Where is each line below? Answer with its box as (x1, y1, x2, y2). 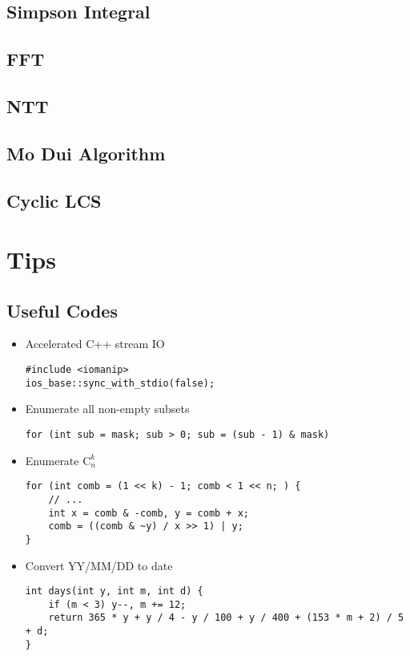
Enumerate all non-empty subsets (25, 400, 190, 417)
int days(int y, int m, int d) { (25, 585, 203, 597)
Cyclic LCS (6, 188, 102, 213)
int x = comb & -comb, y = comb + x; (48, 507, 249, 519)
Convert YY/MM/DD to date (25, 557, 173, 573)
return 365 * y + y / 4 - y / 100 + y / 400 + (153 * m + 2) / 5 (48, 612, 404, 624)
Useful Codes (6, 298, 118, 322)
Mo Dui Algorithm (6, 140, 166, 165)
